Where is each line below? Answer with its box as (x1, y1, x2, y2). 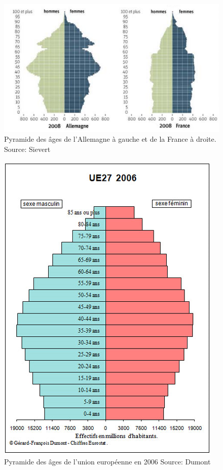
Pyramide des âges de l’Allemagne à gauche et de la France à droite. (4, 134, 216, 144)
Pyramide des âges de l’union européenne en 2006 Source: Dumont (4, 456, 211, 467)
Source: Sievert (4, 144, 51, 154)
